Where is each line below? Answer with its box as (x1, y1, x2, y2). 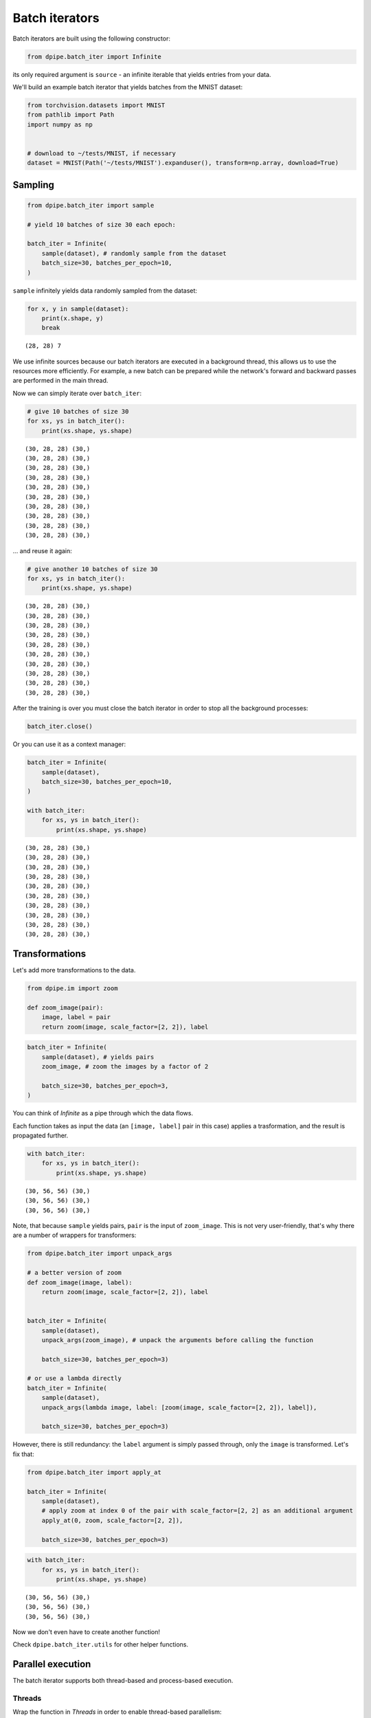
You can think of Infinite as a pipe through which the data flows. (12, 1109, 194, 1117)
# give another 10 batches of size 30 (27, 565, 158, 573)
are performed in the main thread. (12, 377, 109, 385)
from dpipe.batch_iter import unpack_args (27, 1249, 172, 1258)
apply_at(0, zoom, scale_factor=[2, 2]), (41, 1516, 183, 1524)
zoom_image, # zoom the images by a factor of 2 (41, 1062, 209, 1071)
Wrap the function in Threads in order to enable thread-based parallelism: (12, 1708, 222, 1716)
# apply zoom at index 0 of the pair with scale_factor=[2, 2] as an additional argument (41, 1507, 354, 1515)
